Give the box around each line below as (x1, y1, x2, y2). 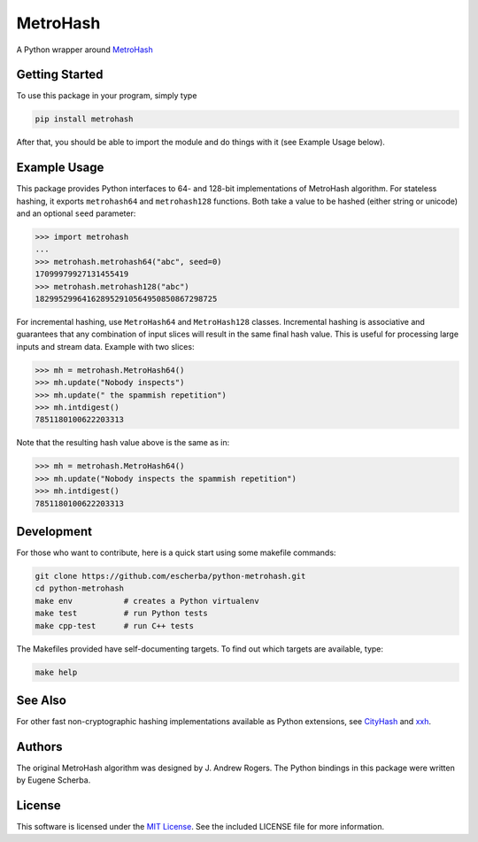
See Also (16, 692, 66, 707)
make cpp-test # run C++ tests (35, 621, 195, 630)
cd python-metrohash (35, 583, 124, 593)
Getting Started (16, 67, 104, 82)
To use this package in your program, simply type (16, 90, 197, 101)
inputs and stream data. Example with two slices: (16, 341, 195, 351)
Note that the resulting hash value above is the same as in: (16, 437, 230, 448)
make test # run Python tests (35, 608, 208, 619)
